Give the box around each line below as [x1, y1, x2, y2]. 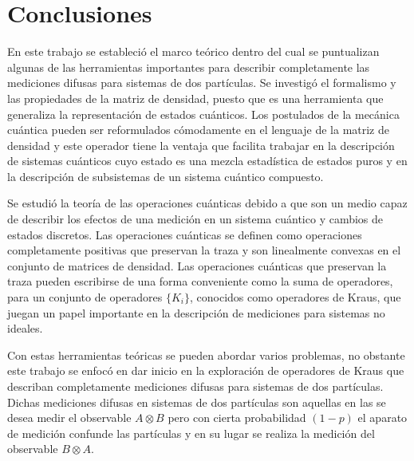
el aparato [357, 409, 408, 426]
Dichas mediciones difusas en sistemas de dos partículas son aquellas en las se [7, 393, 386, 410]
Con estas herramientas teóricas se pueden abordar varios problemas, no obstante [7, 346, 405, 363]
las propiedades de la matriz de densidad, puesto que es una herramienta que [7, 89, 384, 106]
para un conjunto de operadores [7, 289, 163, 305]
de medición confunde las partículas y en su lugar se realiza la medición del [7, 424, 375, 441]
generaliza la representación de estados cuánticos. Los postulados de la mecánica [7, 105, 400, 122]
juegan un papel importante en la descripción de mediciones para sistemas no [7, 304, 385, 321]
